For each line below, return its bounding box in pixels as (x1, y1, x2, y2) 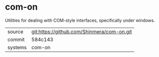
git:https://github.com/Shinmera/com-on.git (31, 28, 132, 35)
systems (7, 44, 27, 51)
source (7, 28, 23, 35)
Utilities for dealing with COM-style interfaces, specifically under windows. (5, 17, 155, 23)
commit (7, 36, 25, 43)
